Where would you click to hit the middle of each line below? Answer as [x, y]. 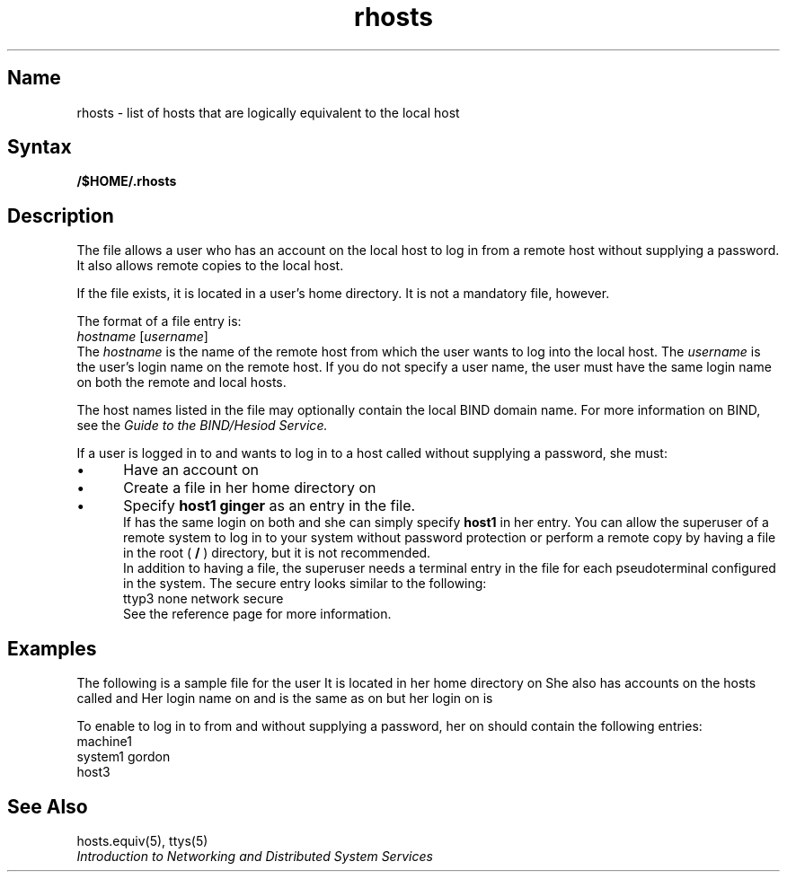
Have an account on [191, 470]
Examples [52, 648]
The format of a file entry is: [159, 321]
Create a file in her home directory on [250, 488]
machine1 [104, 742]
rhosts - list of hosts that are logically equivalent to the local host [268, 112]
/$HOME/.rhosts [127, 181]
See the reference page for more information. [257, 614]
